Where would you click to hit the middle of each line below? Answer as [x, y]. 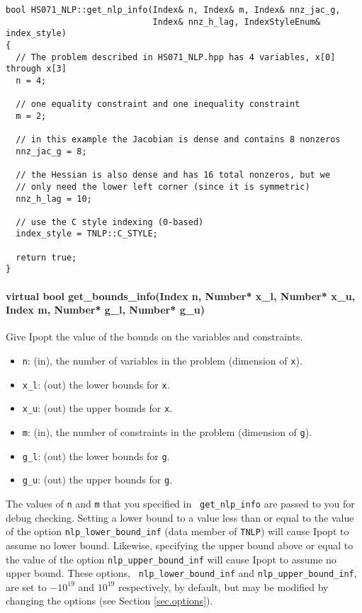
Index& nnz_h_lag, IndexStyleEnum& [236, 22]
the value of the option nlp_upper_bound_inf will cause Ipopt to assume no [171, 559]
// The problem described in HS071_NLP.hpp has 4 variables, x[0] [176, 57]
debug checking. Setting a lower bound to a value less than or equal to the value [180, 517]
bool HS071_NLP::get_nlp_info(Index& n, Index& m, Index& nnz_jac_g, [173, 10]
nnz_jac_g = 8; [51, 151]
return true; [46, 257]
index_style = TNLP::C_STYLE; [87, 234]
